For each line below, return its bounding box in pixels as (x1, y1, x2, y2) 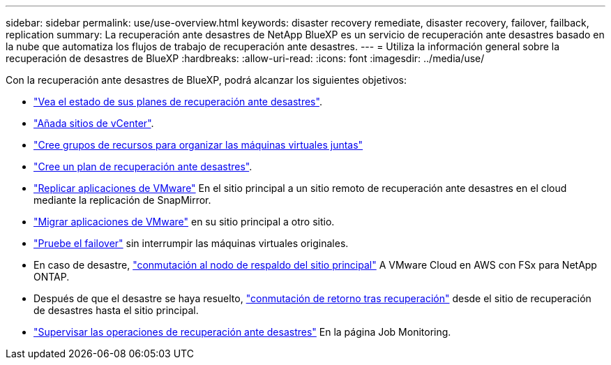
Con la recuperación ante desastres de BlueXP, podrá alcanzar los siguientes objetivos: (6, 74, 407, 86)
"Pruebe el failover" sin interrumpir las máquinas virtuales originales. (33, 237, 349, 249)
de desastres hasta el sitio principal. (33, 304, 199, 316)
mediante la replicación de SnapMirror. (33, 194, 211, 206)
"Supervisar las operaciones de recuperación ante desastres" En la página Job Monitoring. (33, 326, 451, 338)
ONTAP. (33, 271, 70, 283)
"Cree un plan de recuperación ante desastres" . (33, 161, 252, 172)
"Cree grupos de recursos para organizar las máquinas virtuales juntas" (33, 139, 363, 151)
